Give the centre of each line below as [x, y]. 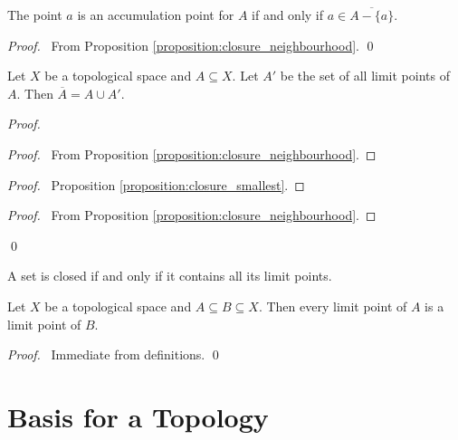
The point [35, 14]
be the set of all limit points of [365, 76]
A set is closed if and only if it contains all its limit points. [170, 276]
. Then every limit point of [333, 306]
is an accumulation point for [156, 14]
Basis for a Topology [138, 416]
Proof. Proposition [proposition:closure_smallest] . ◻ [156, 184]
